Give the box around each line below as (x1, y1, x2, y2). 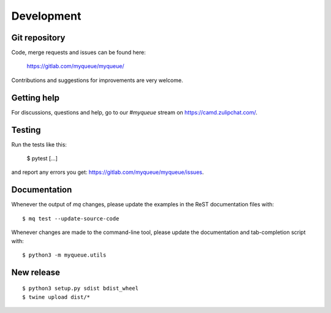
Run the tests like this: (11, 141, 67, 148)
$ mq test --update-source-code (22, 215, 120, 222)
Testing (11, 124, 41, 135)
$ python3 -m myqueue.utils (22, 251, 107, 258)
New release (11, 267, 61, 277)
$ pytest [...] (26, 155, 58, 162)
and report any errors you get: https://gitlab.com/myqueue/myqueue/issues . (11, 168, 204, 176)
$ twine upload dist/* (22, 293, 91, 300)
